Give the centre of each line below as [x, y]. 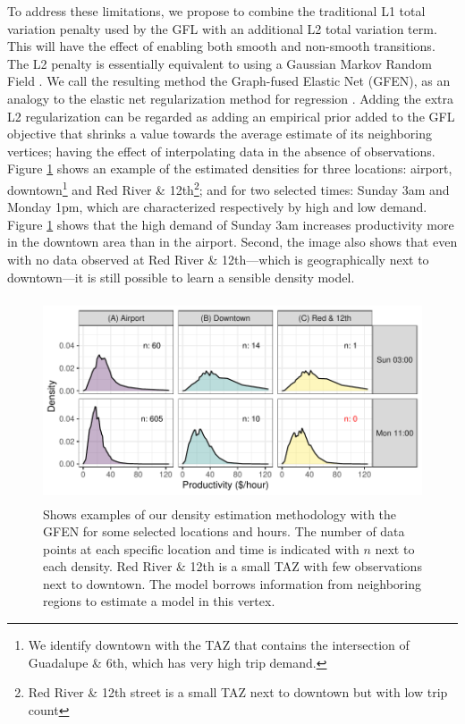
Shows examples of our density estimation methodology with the [220, 514]
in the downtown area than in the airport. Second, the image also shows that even [232, 242]
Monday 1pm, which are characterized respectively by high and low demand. [217, 207]
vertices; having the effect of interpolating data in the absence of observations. [221, 151]
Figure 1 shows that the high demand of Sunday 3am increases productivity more [231, 224]
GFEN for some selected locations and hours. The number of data [224, 531]
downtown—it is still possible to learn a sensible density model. [181, 277]
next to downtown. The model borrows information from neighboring [232, 583]
